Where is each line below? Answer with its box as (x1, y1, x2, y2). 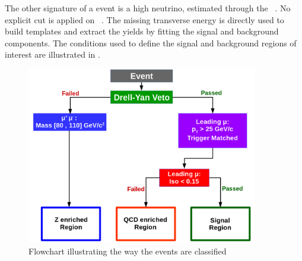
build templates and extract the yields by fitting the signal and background (5, 25, 279, 37)
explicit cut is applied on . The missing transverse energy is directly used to (5, 13, 284, 26)
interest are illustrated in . (5, 48, 100, 61)
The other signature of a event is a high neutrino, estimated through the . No (5, 2, 291, 14)
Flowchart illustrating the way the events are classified (28, 244, 227, 257)
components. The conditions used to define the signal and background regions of (5, 36, 297, 49)
